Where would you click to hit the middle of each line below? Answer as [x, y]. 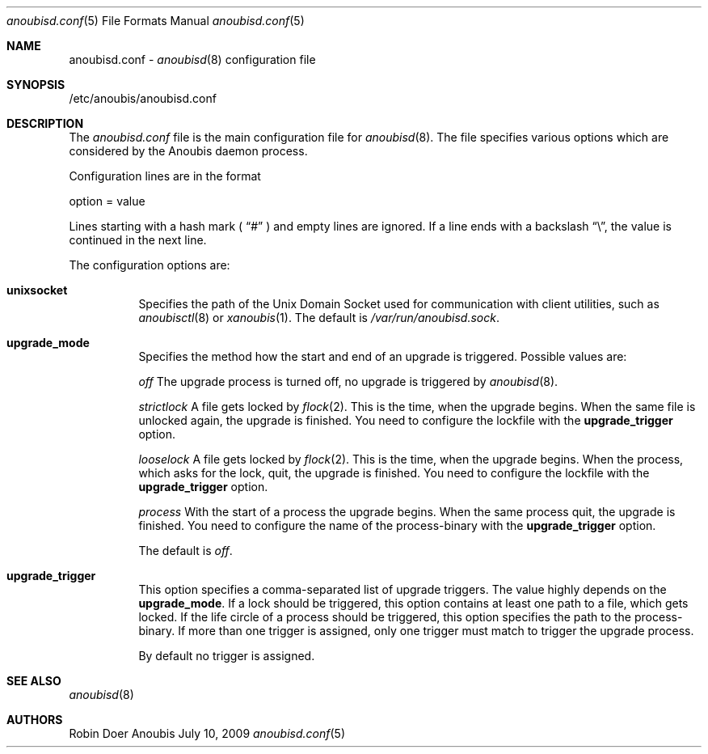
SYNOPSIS [36, 85]
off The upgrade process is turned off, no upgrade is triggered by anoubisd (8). [348, 381]
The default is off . [185, 551]
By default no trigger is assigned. [227, 656]
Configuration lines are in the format [165, 176]
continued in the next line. [138, 240]
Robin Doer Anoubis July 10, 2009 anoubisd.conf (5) [207, 733]
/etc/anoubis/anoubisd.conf [143, 98]
